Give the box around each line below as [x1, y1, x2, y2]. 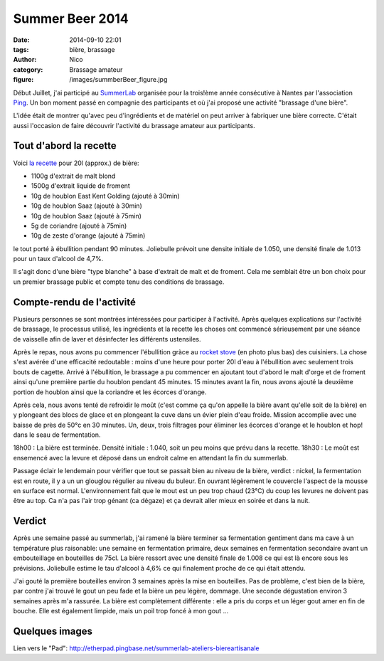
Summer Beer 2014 [13, 11, 129, 26]
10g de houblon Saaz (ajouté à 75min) [31, 211, 142, 220]
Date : [13, 36, 30, 44]
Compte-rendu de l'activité [13, 296, 137, 308]
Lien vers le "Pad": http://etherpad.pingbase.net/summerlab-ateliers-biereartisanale [13, 644, 260, 652]
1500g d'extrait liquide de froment [31, 181, 131, 190]
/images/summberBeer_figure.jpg [69, 75, 168, 84]
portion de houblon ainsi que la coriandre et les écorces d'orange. [13, 388, 207, 396]
